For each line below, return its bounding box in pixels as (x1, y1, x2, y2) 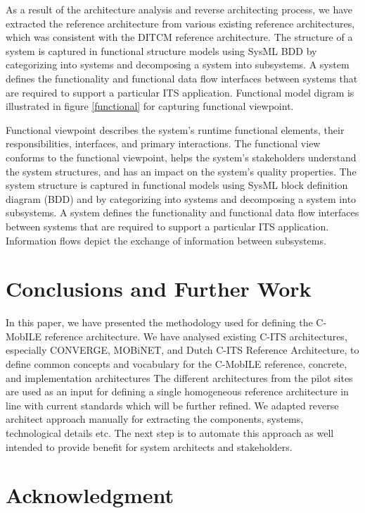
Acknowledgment (6, 481, 174, 509)
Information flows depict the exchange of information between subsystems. (6, 233, 326, 247)
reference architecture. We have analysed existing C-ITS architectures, (44, 328, 347, 343)
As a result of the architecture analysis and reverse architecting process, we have (6, 2, 353, 16)
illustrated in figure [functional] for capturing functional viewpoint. (6, 99, 294, 113)
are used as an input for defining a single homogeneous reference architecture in (6, 384, 349, 399)
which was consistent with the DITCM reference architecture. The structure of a (6, 30, 353, 44)
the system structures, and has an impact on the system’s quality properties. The (6, 163, 357, 178)
